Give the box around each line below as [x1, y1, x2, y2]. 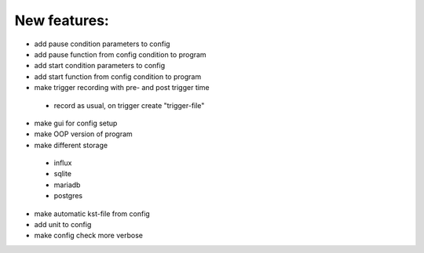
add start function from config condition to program [34, 71, 202, 81]
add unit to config [34, 220, 92, 230]
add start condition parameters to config [34, 61, 165, 70]
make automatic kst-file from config [34, 208, 151, 219]
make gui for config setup [34, 118, 118, 128]
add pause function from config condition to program [34, 49, 207, 59]
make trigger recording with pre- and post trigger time [34, 83, 210, 92]
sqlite [53, 169, 72, 179]
